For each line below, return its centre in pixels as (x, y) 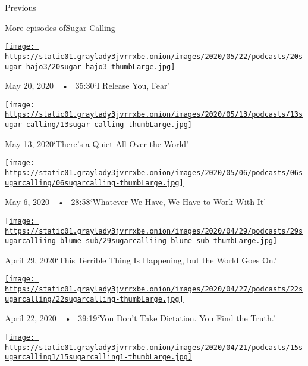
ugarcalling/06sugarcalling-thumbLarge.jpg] (94, 183)
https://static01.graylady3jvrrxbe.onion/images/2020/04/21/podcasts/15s (154, 347)
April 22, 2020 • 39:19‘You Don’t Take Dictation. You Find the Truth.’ (140, 318)
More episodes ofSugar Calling (60, 27)
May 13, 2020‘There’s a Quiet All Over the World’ (97, 143)
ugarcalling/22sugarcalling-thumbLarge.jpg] (94, 299)
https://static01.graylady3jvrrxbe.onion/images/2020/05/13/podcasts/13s (154, 115)
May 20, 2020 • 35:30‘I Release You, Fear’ (87, 86)
